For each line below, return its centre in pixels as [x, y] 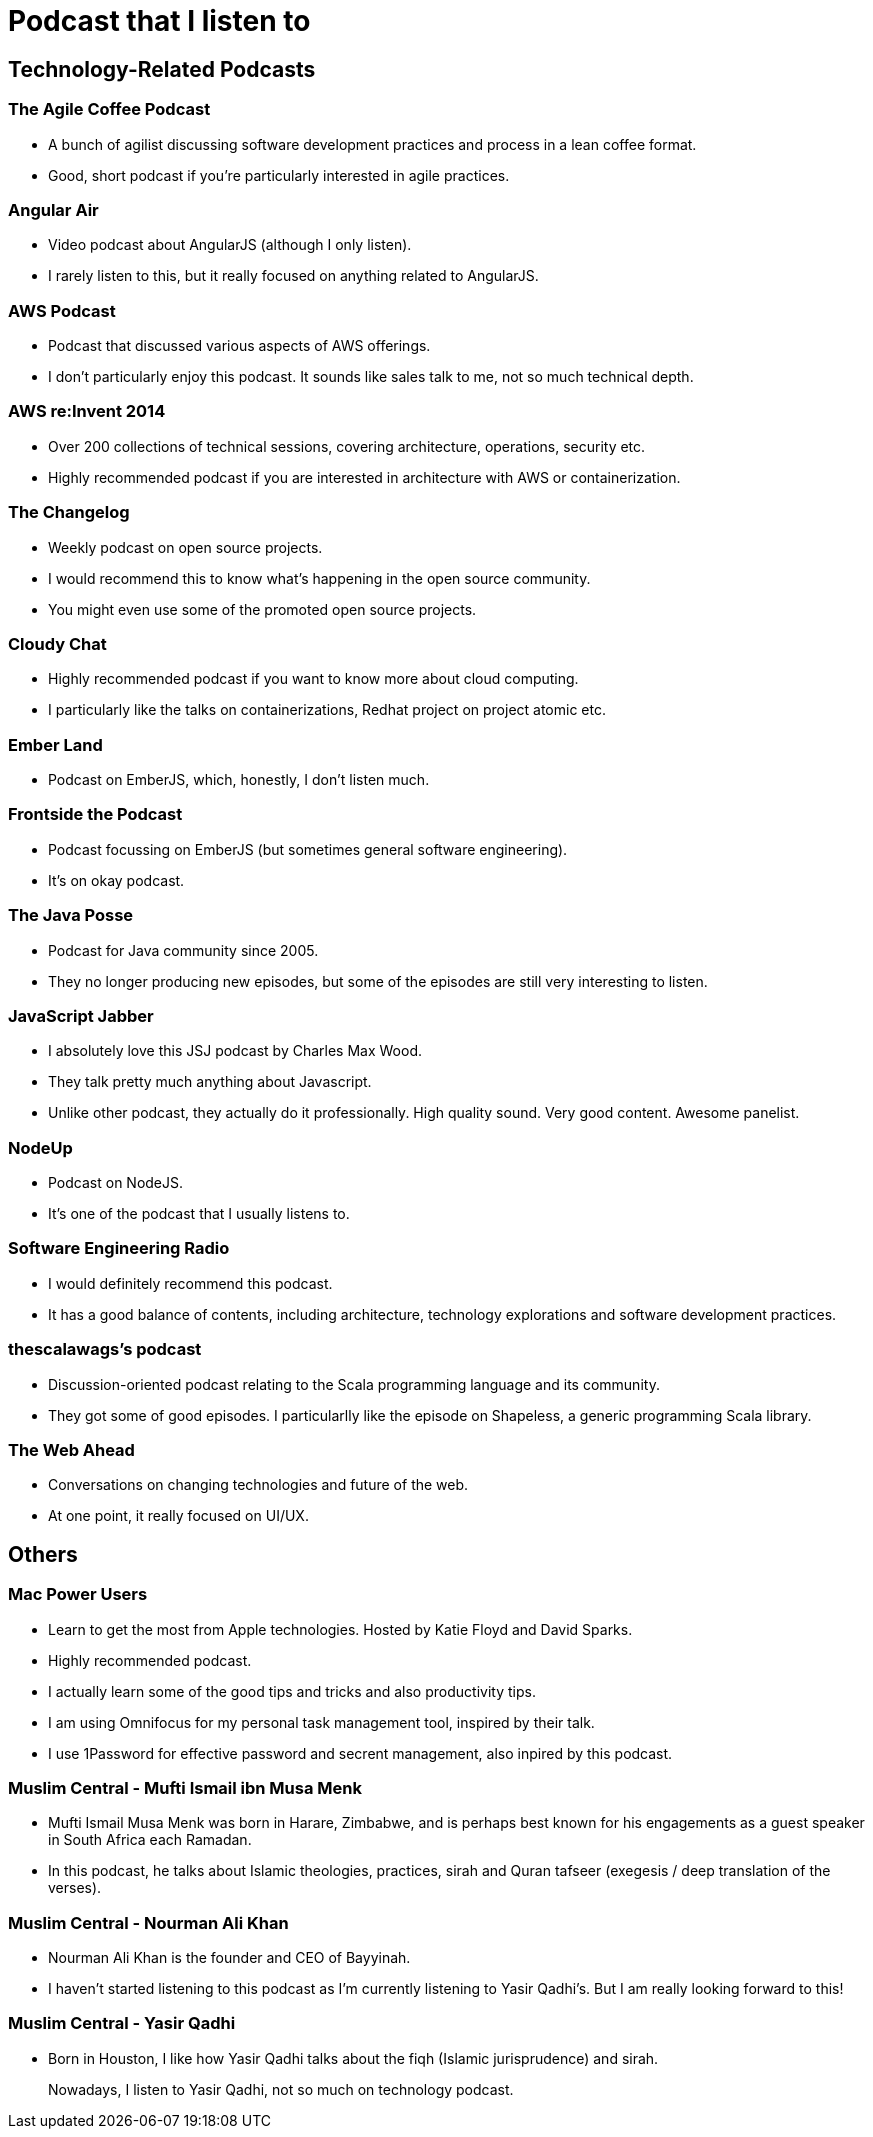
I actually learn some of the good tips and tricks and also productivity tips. [292, 1691]
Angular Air [53, 209]
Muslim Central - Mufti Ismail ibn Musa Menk [185, 1787]
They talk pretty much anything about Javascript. [210, 1082]
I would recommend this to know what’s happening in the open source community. [319, 578]
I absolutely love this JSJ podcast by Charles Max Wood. [235, 1051]
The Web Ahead [71, 1449]
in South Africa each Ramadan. [150, 1840]
